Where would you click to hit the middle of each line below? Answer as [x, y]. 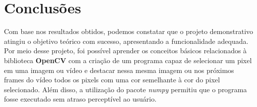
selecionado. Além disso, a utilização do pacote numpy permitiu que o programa [126, 89]
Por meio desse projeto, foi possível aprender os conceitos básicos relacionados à [126, 51]
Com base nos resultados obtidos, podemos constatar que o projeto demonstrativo [129, 31]
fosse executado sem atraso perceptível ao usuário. [80, 99]
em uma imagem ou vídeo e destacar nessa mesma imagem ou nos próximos [119, 70]
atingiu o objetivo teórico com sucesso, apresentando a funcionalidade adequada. [126, 41]
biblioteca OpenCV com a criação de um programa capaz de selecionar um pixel [128, 60]
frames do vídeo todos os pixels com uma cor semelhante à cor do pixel [112, 80]
